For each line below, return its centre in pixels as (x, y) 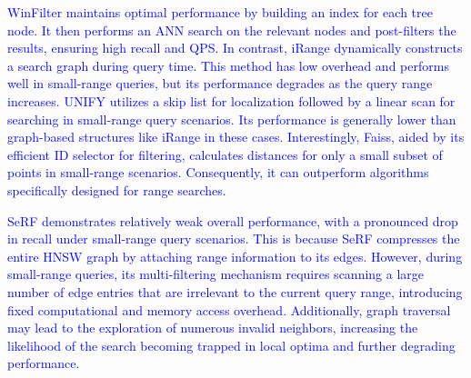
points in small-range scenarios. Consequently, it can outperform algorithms (218, 172)
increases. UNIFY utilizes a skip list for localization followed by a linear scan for (231, 100)
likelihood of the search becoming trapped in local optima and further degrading (231, 345)
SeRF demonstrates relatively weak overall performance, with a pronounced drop (233, 220)
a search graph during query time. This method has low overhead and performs (228, 65)
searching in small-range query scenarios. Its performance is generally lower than (232, 119)
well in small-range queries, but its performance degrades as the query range (220, 83)
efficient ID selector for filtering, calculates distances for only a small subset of (225, 154)
